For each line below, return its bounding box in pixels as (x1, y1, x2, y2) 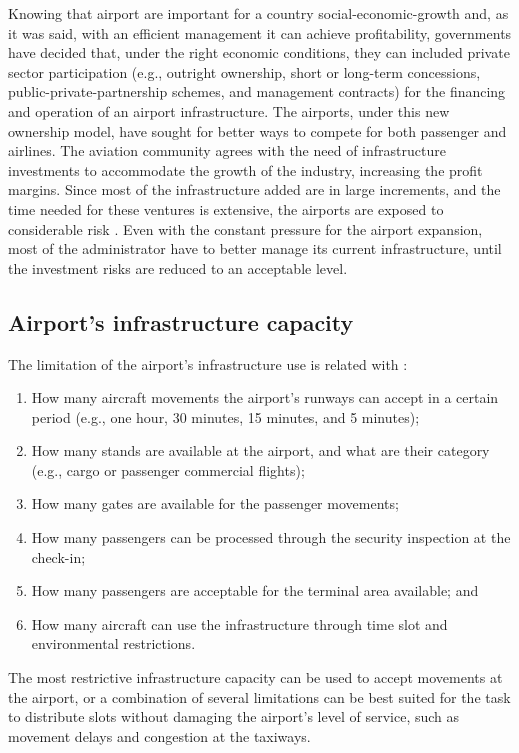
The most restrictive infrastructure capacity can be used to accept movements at (8, 667, 503, 688)
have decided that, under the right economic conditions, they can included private (8, 42, 510, 63)
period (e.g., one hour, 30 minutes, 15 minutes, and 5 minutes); (31, 406, 420, 427)
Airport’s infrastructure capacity (8, 306, 354, 337)
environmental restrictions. (31, 633, 196, 654)
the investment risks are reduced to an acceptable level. (8, 257, 348, 278)
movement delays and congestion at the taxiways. (8, 725, 311, 746)
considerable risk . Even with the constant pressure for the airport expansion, (8, 218, 483, 239)
